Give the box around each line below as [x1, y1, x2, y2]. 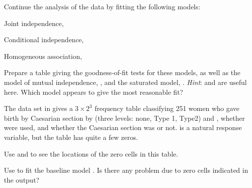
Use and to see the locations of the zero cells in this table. [4, 148, 178, 159]
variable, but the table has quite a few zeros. [4, 132, 138, 142]
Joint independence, [4, 18, 64, 28]
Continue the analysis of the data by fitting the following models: [4, 1, 200, 11]
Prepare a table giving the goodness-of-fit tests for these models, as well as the [4, 67, 241, 78]
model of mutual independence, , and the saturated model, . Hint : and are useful [4, 77, 247, 87]
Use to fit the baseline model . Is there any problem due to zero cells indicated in [4, 165, 248, 175]
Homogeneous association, [4, 51, 82, 61]
